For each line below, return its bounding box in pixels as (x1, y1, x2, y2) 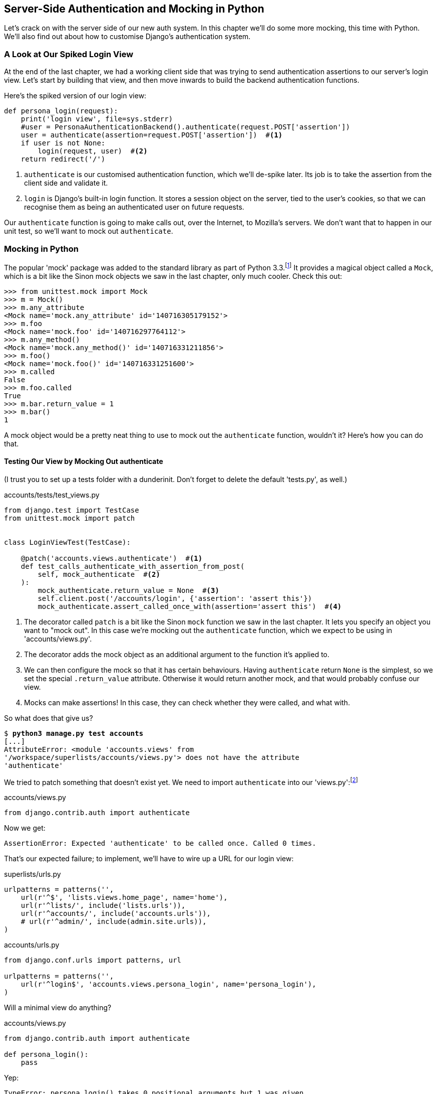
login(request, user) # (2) (38, 147, 148, 155)
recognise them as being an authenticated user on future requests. (24, 203, 244, 212)
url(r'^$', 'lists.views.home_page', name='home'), (21, 893, 228, 902)
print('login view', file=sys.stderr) (21, 115, 173, 123)
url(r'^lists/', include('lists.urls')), (21, 901, 186, 910)
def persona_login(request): (4, 107, 118, 115)
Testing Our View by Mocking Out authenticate (4, 457, 163, 466)
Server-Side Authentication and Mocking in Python (4, 3, 264, 15)
